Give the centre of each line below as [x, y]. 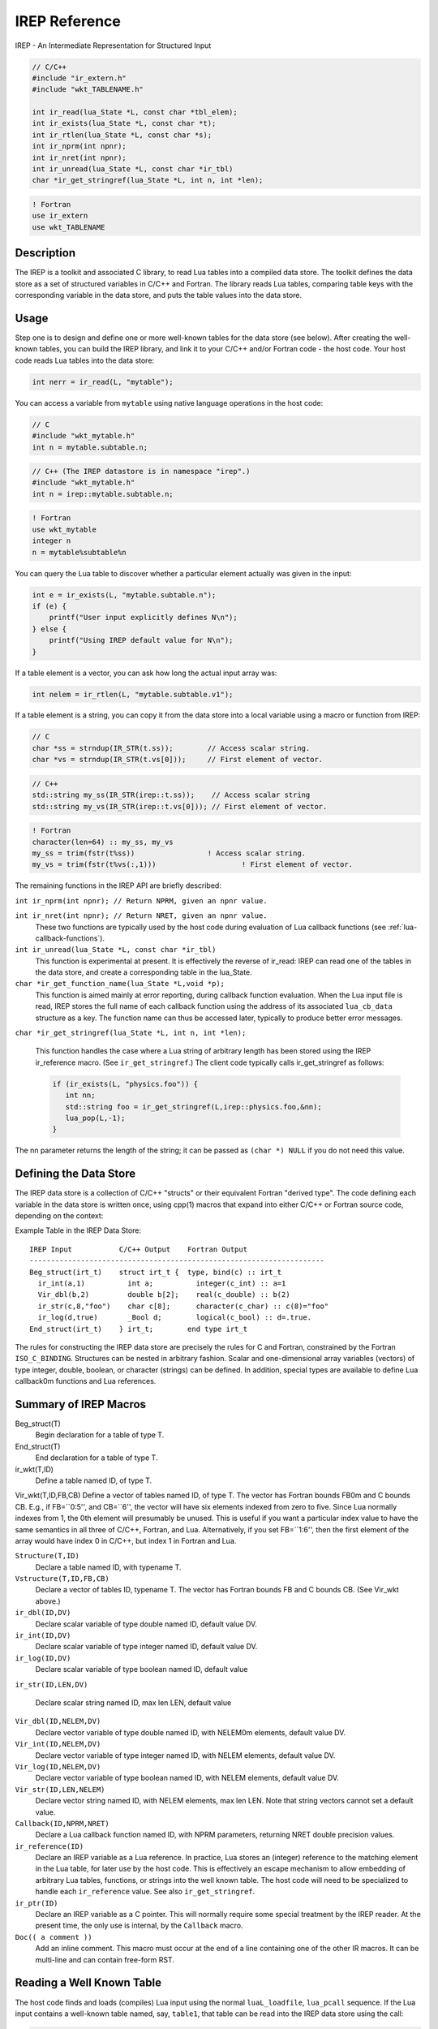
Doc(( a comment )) [54, 1937]
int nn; [80, 1095]
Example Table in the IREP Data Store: [78, 1230]
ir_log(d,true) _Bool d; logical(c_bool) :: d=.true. [175, 1318]
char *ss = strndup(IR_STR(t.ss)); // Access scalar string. [171, 748]
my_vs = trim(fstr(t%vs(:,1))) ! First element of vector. [192, 865]
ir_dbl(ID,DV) [43, 1613]
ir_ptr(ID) [36, 1903]
